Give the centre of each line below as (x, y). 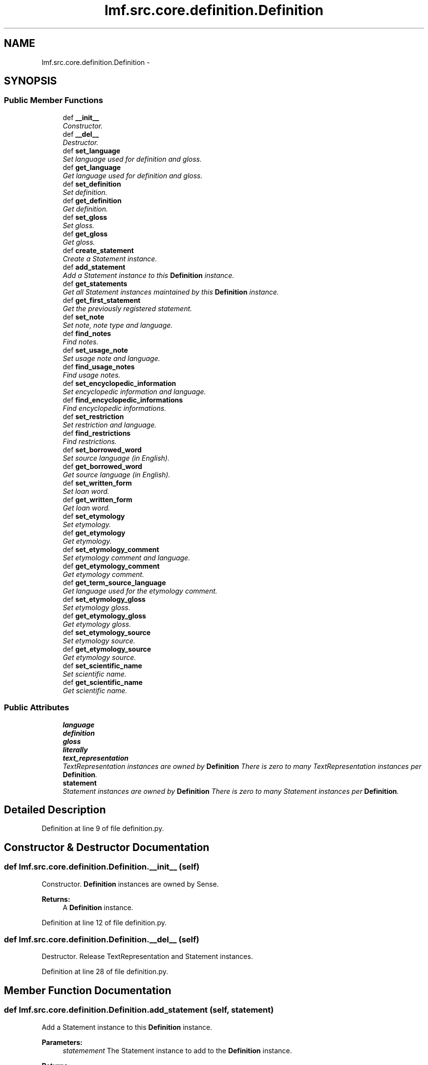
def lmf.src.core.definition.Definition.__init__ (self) (102, 867)
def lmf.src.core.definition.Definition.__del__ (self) (102, 939)
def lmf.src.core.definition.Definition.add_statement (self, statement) (139, 1010)
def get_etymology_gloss (104, 616)
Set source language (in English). (116, 458)
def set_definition (92, 184)
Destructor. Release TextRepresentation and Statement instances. (147, 957)
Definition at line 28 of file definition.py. (105, 972)
